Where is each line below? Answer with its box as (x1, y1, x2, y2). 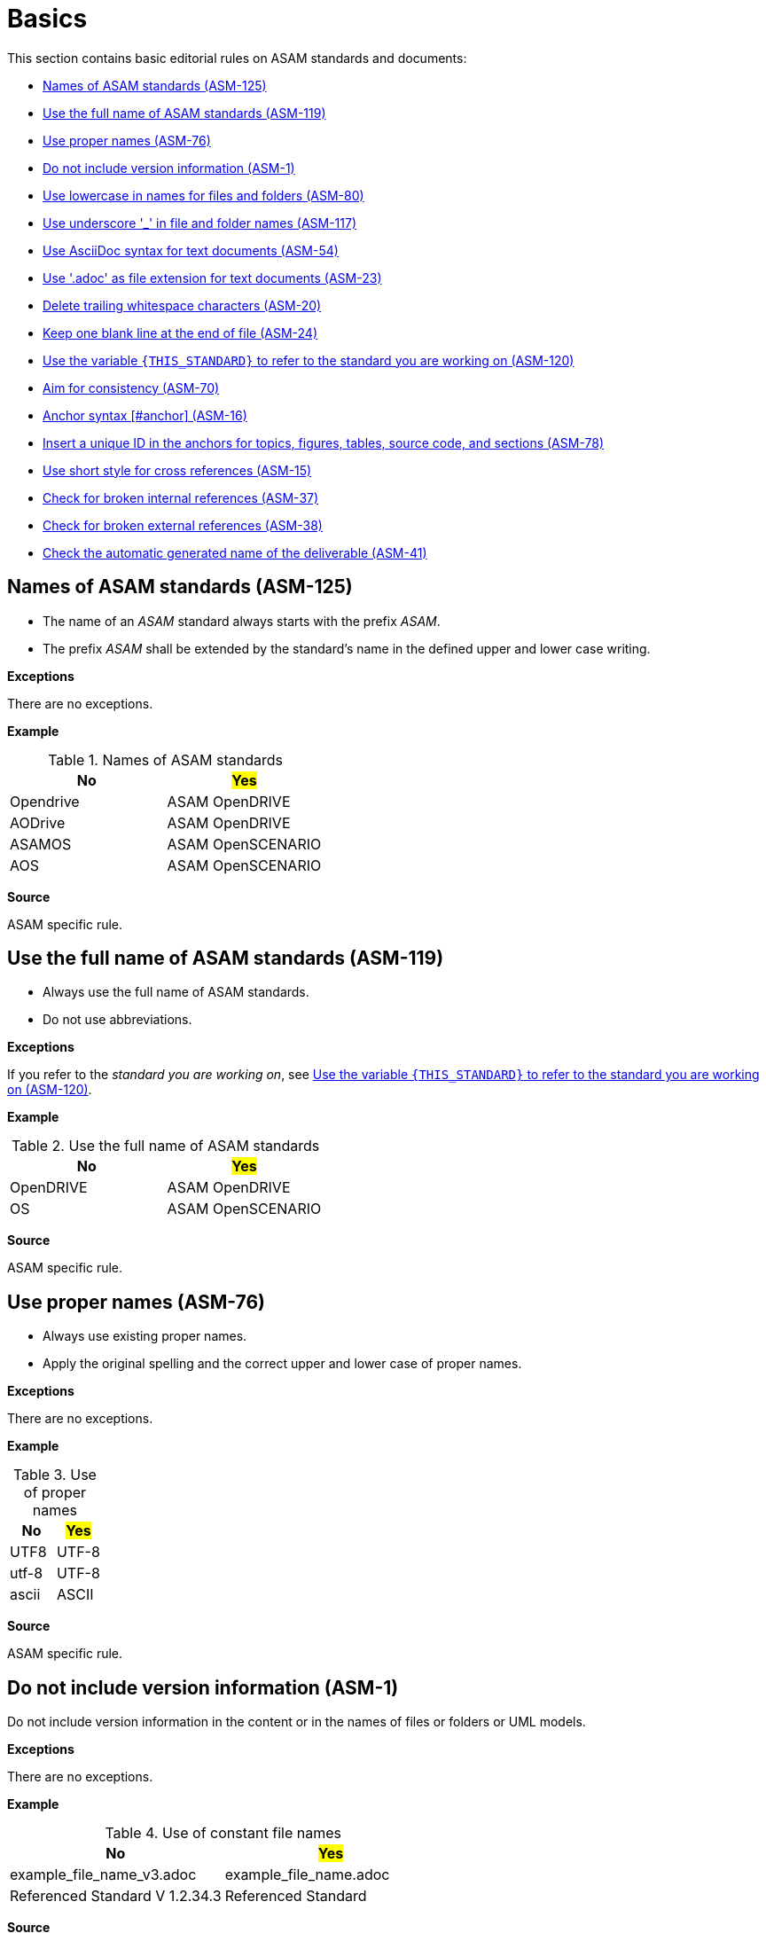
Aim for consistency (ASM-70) (43, 380, 220, 395)
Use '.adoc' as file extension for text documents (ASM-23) (43, 270, 382, 286)
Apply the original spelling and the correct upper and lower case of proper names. (43, 1356, 522, 1372)
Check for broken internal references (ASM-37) (43, 489, 319, 505)
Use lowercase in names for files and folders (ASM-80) (43, 187, 364, 203)
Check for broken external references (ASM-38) (43, 517, 323, 533)
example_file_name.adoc (224, 1866, 390, 1884)
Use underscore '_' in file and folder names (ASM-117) (43, 215, 357, 231)
